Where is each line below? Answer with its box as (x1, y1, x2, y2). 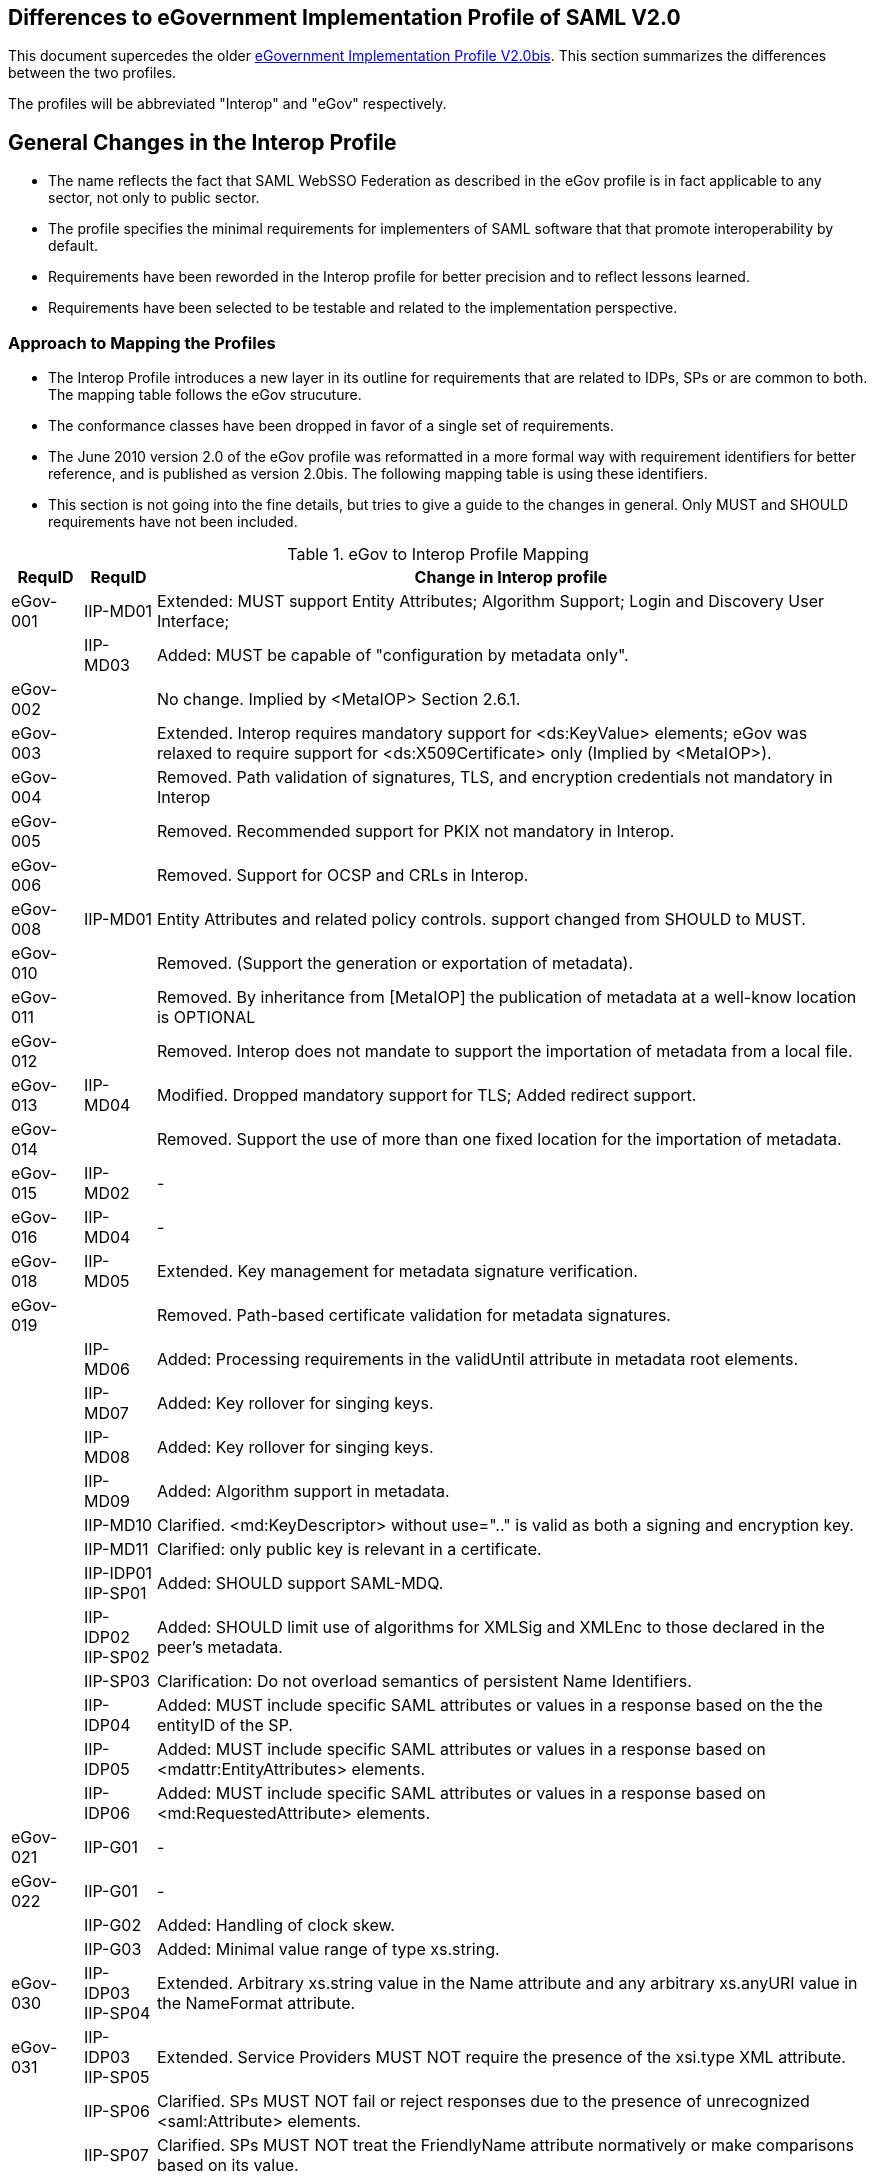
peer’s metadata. (156, 1637, 283, 1658)
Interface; (156, 611, 230, 632)
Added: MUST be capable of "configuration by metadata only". (156, 645, 629, 666)
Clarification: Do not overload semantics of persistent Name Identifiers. (156, 1671, 692, 1692)
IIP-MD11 (83, 1539, 149, 1560)
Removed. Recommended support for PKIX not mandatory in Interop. (156, 821, 675, 842)
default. (48, 237, 99, 255)
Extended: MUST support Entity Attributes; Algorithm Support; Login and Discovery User (156, 591, 825, 612)
